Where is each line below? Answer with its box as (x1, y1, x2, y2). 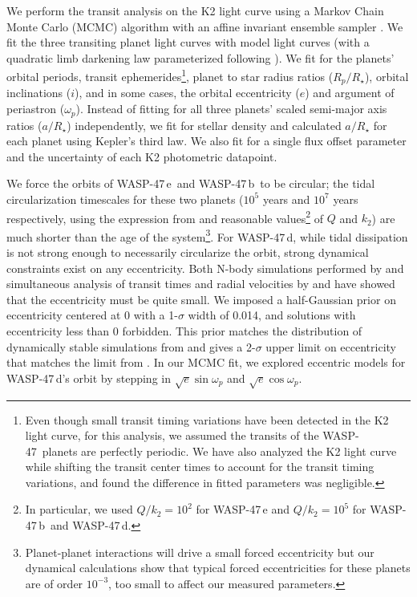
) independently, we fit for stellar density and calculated (67, 116, 342, 133)
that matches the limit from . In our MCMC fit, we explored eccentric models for (6, 354, 406, 371)
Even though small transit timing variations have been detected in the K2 (25, 411, 389, 428)
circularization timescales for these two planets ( (6, 190, 244, 207)
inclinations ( (6, 84, 71, 101)
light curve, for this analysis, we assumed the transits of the (25, 427, 319, 444)
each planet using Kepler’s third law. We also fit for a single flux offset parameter (6, 132, 407, 149)
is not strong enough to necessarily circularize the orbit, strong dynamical (6, 244, 369, 260)
